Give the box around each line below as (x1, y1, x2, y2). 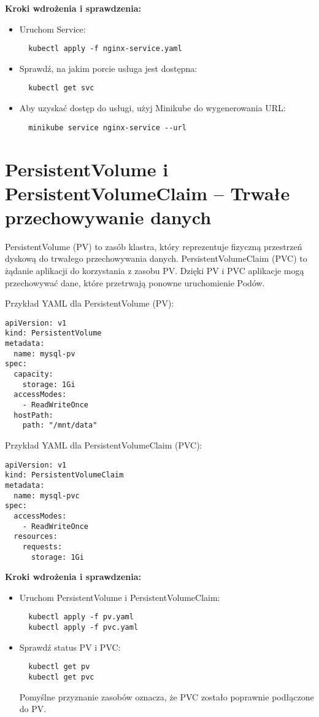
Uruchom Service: (19, 22, 86, 35)
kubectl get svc (28, 84, 94, 93)
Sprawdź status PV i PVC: (19, 640, 121, 653)
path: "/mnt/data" (22, 421, 98, 430)
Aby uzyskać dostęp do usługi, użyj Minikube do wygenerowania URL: (19, 101, 286, 114)
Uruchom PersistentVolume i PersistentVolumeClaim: (19, 590, 220, 603)
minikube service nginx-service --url (28, 123, 186, 132)
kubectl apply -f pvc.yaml (28, 623, 139, 632)
